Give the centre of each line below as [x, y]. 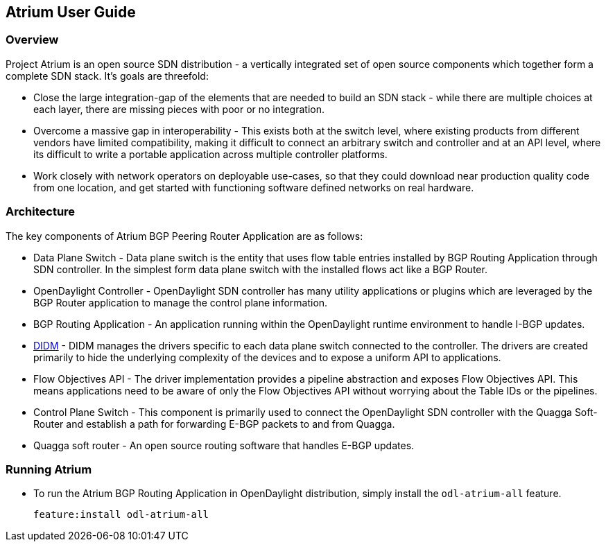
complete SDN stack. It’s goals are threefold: [107, 76]
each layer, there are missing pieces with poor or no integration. [179, 109]
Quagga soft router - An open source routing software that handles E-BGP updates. [224, 445]
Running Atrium [49, 469]
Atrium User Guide [71, 12]
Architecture [41, 212]
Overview [32, 40]
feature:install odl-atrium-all [121, 515]
